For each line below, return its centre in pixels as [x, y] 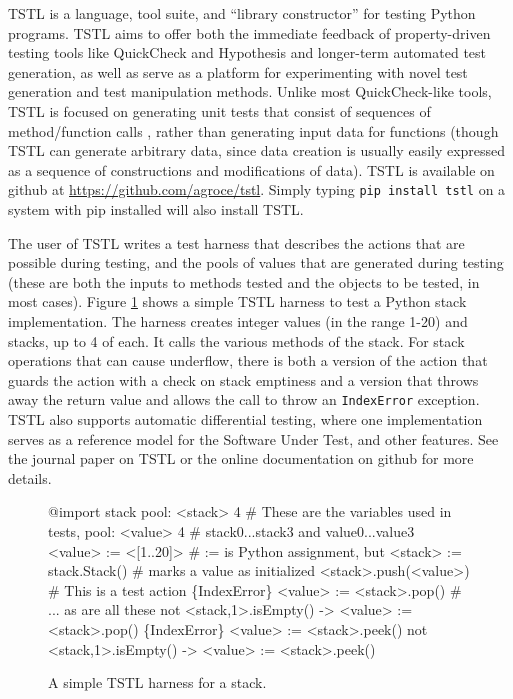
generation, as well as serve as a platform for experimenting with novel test [238, 71]
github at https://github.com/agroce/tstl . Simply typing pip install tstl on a [257, 189]
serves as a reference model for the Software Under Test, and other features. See [253, 438]
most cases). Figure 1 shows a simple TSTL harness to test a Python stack [237, 301]
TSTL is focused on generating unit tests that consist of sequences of [219, 110]
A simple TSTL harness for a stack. [157, 682]
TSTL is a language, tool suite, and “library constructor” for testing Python [242, 13]
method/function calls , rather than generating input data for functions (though [253, 130]
